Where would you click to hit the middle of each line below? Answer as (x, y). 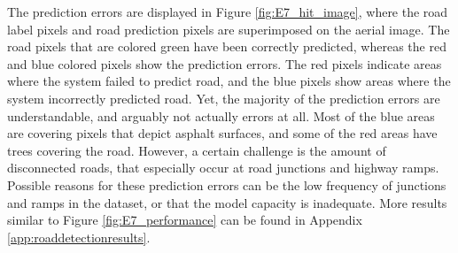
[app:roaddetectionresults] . (79, 237)
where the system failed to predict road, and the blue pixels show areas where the (229, 81)
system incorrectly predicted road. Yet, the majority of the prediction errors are (224, 98)
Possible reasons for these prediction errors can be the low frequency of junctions (227, 184)
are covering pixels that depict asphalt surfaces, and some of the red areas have (222, 133)
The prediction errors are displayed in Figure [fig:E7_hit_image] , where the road (228, 11)
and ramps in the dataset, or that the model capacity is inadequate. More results (227, 202)
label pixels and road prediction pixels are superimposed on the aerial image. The (229, 29)
